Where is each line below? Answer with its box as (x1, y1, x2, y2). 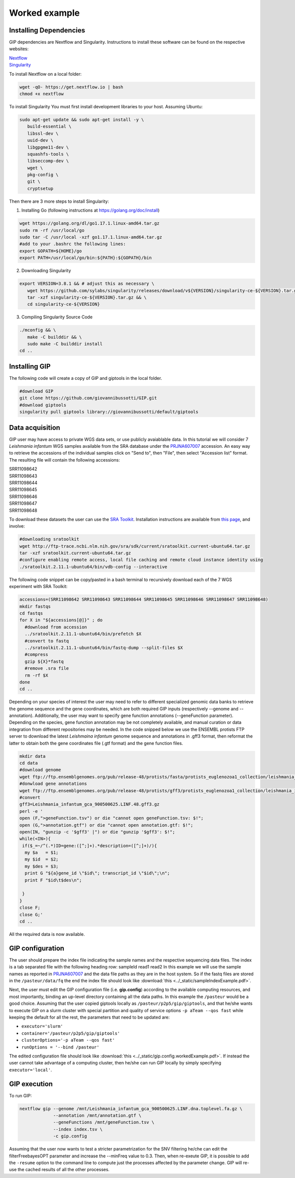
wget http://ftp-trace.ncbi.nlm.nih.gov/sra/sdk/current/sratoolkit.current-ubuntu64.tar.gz (19, 543, 250, 549)
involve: (9, 523, 25, 529)
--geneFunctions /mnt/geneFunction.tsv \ (53, 1119, 154, 1125)
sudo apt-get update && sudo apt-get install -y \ (19, 117, 145, 123)
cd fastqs (19, 611, 43, 616)
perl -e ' (19, 808, 43, 814)
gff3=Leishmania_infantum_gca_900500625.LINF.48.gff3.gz (19, 802, 160, 807)
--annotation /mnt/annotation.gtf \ (53, 1113, 142, 1118)
